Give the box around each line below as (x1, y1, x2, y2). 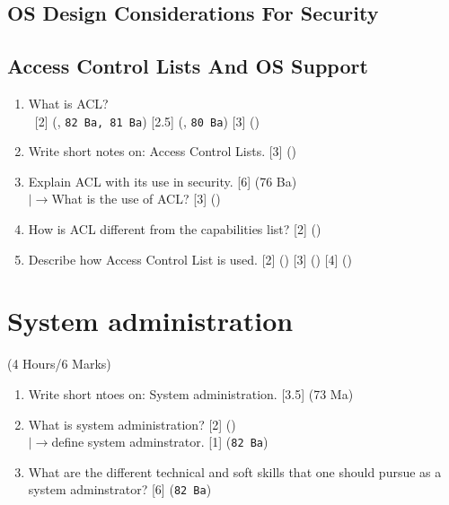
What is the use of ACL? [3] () (51, 189, 221, 208)
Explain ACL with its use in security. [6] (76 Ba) (28, 171, 297, 190)
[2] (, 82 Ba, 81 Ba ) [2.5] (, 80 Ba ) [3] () (34, 111, 260, 130)
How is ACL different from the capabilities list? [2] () (28, 220, 321, 239)
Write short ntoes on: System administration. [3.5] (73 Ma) (28, 384, 354, 403)
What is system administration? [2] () (28, 414, 236, 433)
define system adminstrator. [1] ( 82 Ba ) (51, 432, 269, 451)
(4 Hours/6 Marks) (7, 354, 111, 373)
